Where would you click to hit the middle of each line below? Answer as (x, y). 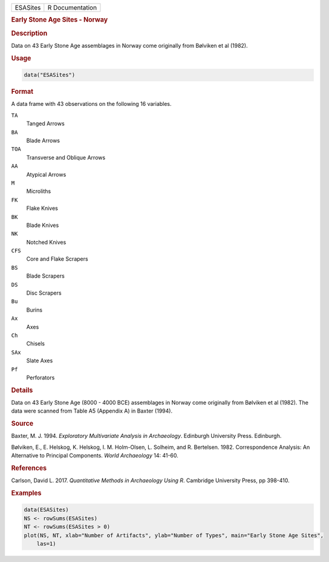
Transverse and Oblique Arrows (66, 157)
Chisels (36, 344)
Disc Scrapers (44, 293)
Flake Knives (42, 208)
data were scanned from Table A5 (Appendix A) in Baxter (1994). (92, 411)
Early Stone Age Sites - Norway (60, 20)
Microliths (39, 191)
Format (22, 92)
